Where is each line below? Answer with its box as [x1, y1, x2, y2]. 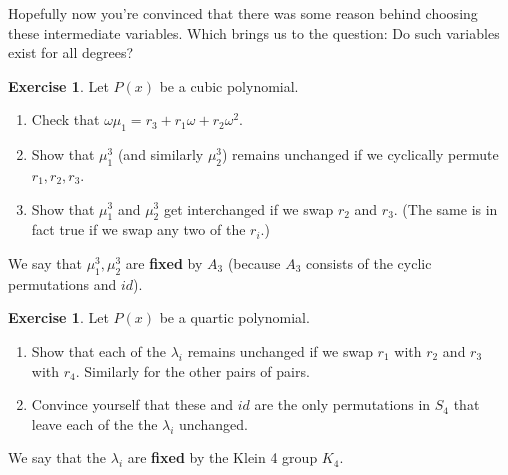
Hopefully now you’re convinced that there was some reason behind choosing [8, 3, 478, 23]
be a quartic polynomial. [159, 307, 310, 328]
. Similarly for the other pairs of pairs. [75, 360, 310, 381]
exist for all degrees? [8, 42, 134, 63]
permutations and [8, 273, 117, 294]
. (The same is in [393, 198, 498, 219]
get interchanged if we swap [163, 198, 334, 219]
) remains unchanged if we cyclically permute [222, 144, 499, 165]
